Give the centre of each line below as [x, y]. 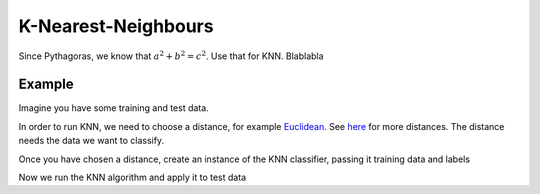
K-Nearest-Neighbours [116, 26]
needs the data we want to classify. [91, 141]
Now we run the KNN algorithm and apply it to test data [132, 177]
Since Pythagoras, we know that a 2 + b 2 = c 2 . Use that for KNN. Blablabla [171, 55]
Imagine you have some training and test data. [113, 108]
